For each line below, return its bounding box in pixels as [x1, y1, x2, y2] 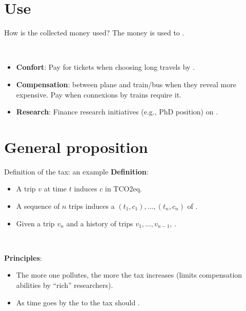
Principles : [4, 252, 42, 263]
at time [44, 183, 67, 194]
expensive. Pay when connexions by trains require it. [16, 89, 181, 100]
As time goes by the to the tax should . [16, 297, 140, 307]
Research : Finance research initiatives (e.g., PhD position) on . [16, 106, 218, 117]
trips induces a [68, 201, 115, 211]
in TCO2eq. [105, 183, 142, 194]
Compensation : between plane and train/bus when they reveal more [16, 79, 236, 89]
